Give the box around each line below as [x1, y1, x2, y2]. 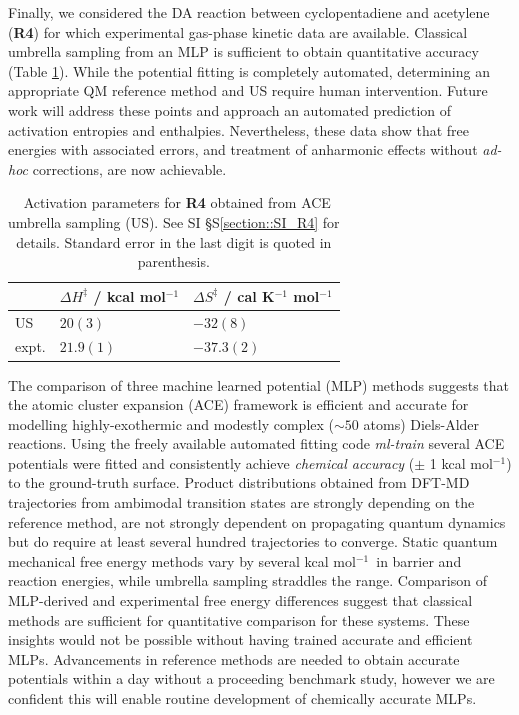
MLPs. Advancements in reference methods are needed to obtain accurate [8, 648, 460, 669]
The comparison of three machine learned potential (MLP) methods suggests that [8, 374, 509, 395]
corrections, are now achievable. [32, 158, 227, 179]
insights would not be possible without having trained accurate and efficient [8, 629, 473, 650]
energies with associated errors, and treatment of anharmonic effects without [8, 139, 478, 160]
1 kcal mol [429, 452, 493, 473]
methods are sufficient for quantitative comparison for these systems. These [8, 609, 470, 630]
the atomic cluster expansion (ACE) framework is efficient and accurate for [8, 394, 469, 415]
